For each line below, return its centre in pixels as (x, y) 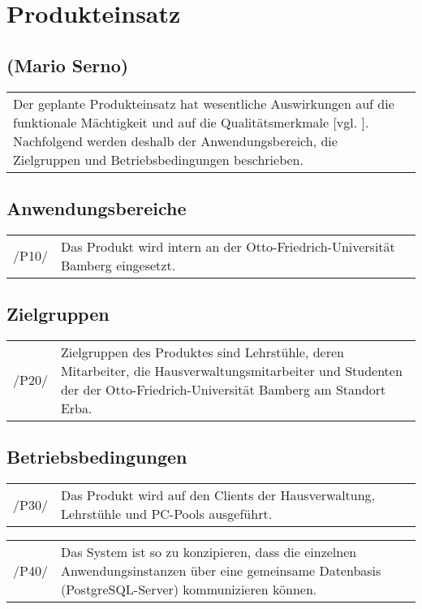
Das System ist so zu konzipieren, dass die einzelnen (209, 552)
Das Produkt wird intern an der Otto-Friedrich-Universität (228, 246)
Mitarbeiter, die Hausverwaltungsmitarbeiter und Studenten (231, 370)
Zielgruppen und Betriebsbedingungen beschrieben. (158, 159)
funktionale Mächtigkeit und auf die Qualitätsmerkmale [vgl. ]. (191, 122)
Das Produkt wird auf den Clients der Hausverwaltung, (218, 495)
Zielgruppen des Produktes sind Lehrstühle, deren (202, 352)
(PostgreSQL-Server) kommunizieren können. (189, 590)
